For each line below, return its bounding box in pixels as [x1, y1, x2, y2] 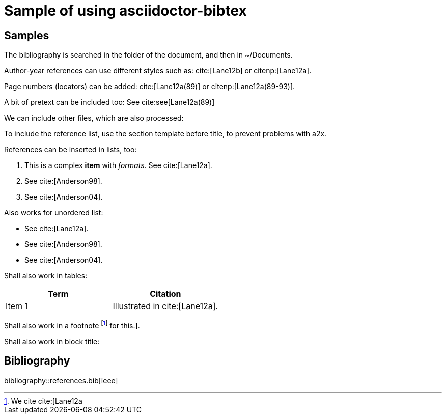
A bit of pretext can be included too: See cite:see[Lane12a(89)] [4, 98, 215, 107]
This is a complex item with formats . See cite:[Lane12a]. [24, 161, 212, 170]
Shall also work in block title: [4, 337, 100, 346]
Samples [4, 29, 49, 42]
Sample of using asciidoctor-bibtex [4, 2, 247, 19]
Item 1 [6, 301, 28, 312]
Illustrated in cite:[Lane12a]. [113, 301, 218, 312]
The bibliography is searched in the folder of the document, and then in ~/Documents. [4, 50, 293, 60]
